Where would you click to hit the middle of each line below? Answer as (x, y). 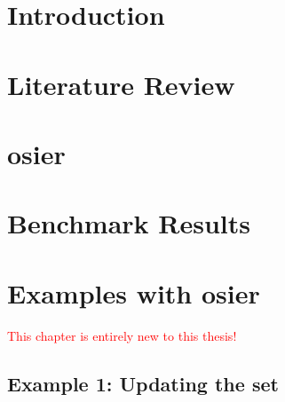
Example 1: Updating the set (143, 383)
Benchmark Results (129, 223)
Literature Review (121, 84)
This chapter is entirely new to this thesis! (122, 335)
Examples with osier (134, 292)
